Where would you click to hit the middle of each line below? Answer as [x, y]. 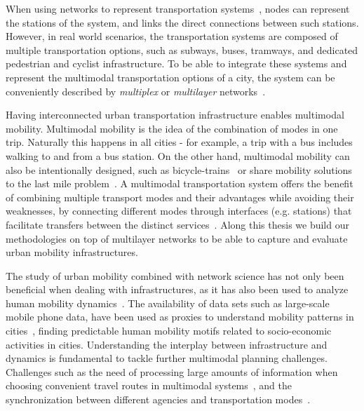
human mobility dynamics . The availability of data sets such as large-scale [168, 303]
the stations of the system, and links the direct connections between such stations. [182, 22]
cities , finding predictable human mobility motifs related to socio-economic [169, 331]
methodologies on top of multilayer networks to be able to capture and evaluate [177, 238]
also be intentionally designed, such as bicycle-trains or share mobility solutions [179, 169]
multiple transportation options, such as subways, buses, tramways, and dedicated [182, 49]
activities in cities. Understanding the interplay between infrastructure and [167, 344]
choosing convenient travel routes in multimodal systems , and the [149, 385]
